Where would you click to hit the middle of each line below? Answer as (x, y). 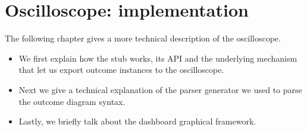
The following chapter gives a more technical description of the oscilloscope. (143, 38)
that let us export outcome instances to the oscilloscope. (121, 70)
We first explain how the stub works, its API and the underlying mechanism (158, 58)
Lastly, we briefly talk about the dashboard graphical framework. (137, 121)
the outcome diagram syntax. (72, 101)
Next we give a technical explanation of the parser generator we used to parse (160, 89)
